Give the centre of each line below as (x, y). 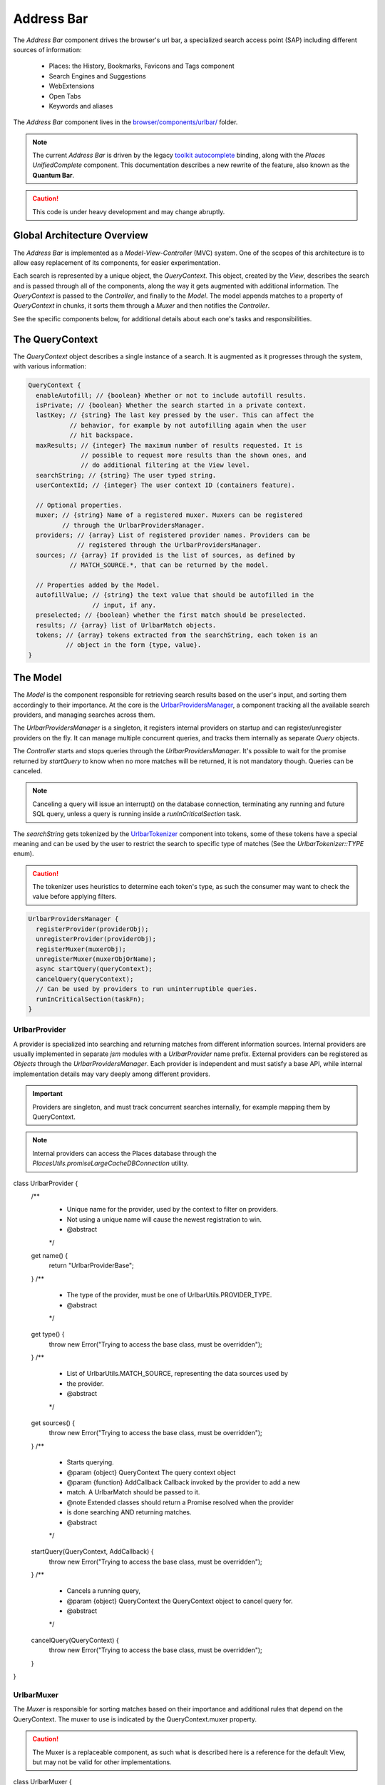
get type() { (48, 1334)
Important (48, 1094)
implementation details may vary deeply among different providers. (112, 1074)
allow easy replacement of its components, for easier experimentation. (117, 262)
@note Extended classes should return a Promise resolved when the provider (180, 1502)
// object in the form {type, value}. (133, 645)
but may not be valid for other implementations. (102, 1762)
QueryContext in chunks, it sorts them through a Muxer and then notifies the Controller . (142, 306)
